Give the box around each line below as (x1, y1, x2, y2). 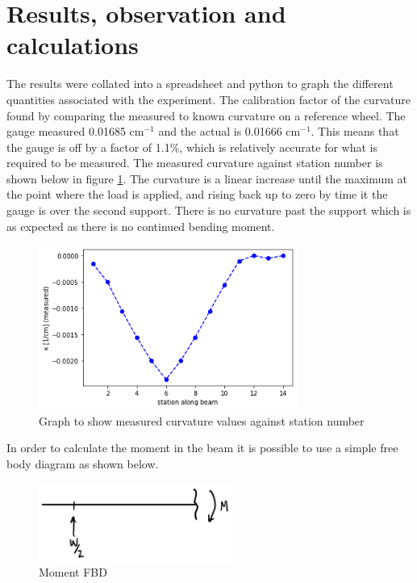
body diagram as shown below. (6, 455, 159, 472)
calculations (6, 28, 139, 61)
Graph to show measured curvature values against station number (39, 412, 365, 429)
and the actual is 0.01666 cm (158, 123, 301, 140)
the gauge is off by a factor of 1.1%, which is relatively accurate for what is (6, 138, 378, 155)
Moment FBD (39, 564, 107, 581)
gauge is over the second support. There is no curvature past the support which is (6, 202, 411, 219)
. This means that (311, 123, 399, 140)
